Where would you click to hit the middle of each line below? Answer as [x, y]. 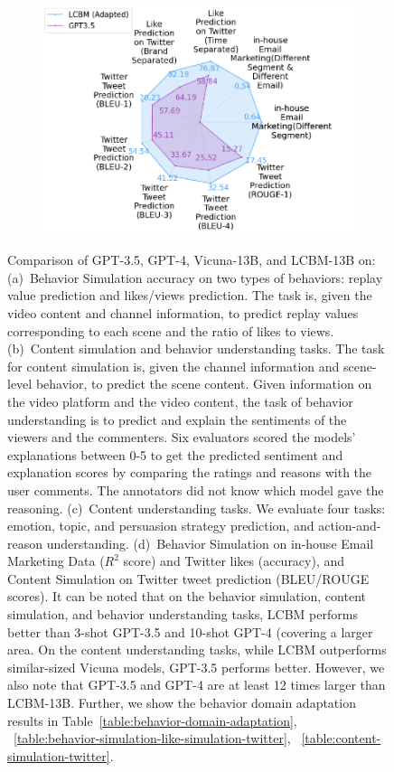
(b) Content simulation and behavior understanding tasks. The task [196, 348]
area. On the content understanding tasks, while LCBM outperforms [197, 650]
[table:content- [341, 738]
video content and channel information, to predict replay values [183, 312]
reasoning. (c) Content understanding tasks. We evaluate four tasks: [197, 508]
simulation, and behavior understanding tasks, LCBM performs [183, 614]
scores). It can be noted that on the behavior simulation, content [187, 596]
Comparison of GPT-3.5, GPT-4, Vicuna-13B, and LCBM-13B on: [192, 260]
